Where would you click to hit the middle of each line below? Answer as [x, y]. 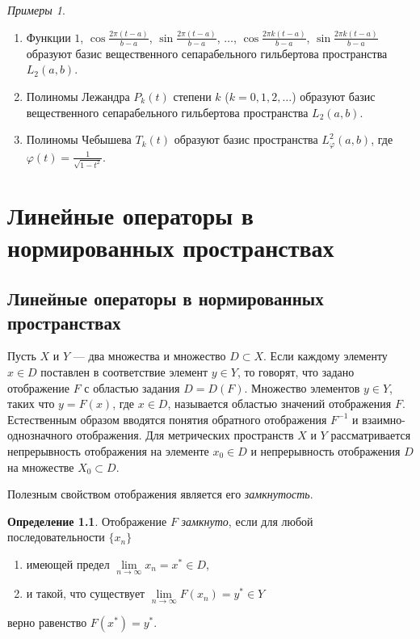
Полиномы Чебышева [79, 139]
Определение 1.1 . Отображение [87, 521]
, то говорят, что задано [296, 372]
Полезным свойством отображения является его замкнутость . [160, 494]
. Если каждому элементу [325, 356]
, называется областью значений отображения [279, 404]
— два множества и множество [149, 356]
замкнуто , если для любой [247, 521]
